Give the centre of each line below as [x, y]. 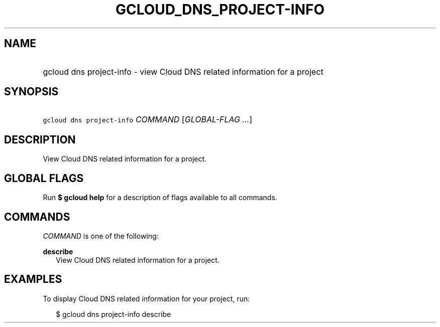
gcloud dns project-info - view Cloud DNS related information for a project [183, 71]
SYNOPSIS [31, 92]
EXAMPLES [33, 279]
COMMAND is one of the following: [101, 236]
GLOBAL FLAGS [44, 178]
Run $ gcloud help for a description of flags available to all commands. [160, 198]
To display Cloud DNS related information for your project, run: [146, 298]
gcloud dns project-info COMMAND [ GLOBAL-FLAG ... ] [148, 120]
